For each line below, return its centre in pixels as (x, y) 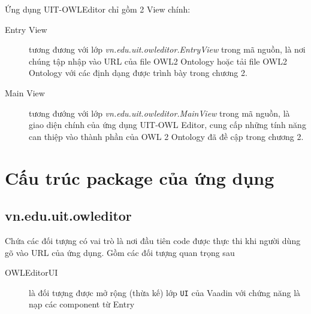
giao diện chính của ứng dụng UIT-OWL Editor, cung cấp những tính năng (167, 125)
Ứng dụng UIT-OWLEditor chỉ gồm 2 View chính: (98, 9)
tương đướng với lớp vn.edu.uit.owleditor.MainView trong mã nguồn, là (159, 113)
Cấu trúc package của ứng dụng (140, 177)
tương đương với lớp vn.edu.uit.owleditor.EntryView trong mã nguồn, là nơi (167, 49)
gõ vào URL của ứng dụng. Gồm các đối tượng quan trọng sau (120, 252)
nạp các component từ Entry (82, 304)
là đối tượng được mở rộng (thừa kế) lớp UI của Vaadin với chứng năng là (165, 292)
